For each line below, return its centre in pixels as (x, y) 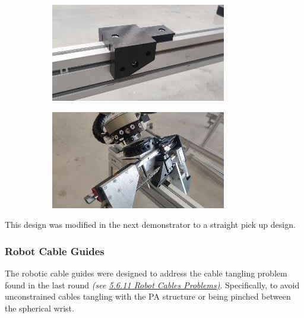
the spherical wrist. (39, 308)
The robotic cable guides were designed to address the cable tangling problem (146, 273)
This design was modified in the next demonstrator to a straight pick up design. (150, 225)
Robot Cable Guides (55, 251)
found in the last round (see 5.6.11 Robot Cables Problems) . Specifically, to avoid (152, 284)
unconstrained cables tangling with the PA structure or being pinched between (148, 296)
